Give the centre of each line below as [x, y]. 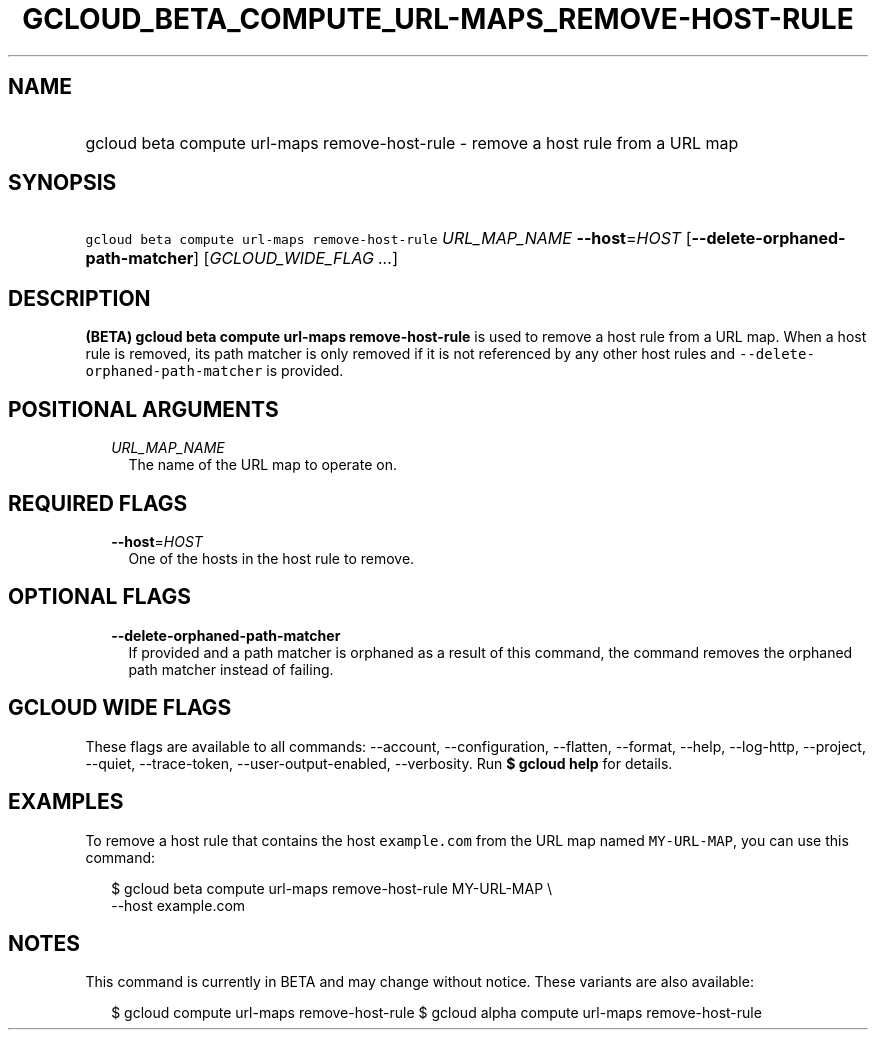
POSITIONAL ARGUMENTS [143, 409]
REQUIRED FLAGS [98, 503]
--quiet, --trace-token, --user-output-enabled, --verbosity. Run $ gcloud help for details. [379, 763]
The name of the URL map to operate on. [262, 465]
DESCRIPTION [79, 298]
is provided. [305, 371]
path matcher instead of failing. [231, 669]
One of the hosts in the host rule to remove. [271, 558]
